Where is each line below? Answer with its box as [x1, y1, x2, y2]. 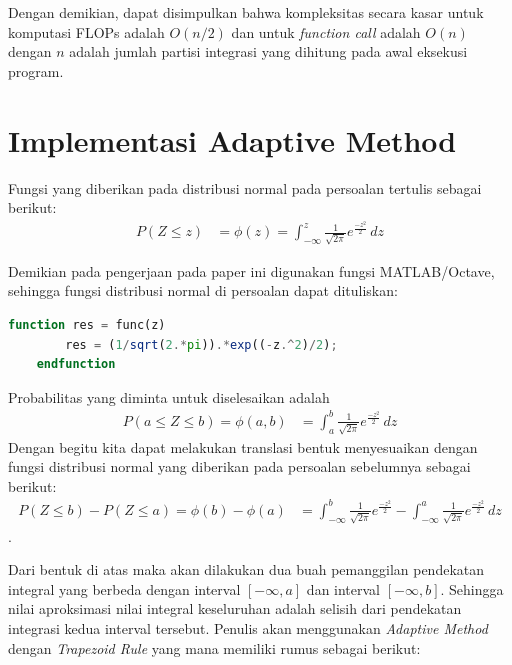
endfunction [36, 357, 116, 372]
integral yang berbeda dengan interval [8, 578, 241, 599]
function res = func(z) [8, 318, 166, 333]
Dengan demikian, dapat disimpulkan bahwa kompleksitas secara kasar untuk [8, 2, 484, 22]
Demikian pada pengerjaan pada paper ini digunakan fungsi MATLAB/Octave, [8, 260, 495, 281]
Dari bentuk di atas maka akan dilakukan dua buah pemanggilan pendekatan [8, 559, 485, 580]
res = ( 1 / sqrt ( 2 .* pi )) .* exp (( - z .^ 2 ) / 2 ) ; [65, 337, 338, 352]
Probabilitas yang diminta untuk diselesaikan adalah [8, 386, 330, 407]
